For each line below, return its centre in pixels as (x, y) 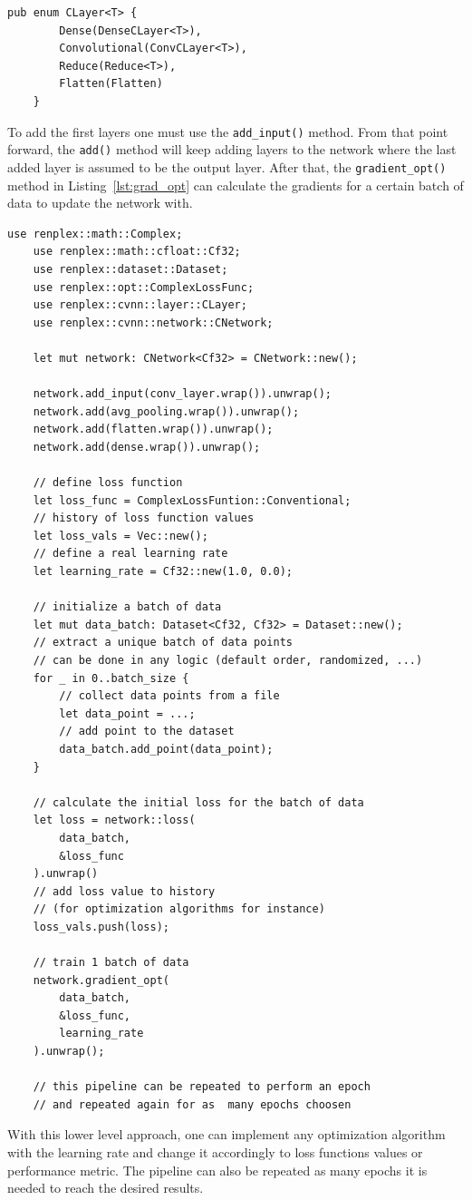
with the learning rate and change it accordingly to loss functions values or (215, 1152)
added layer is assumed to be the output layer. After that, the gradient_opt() (227, 166)
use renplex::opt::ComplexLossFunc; (144, 287)
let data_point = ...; (127, 713)
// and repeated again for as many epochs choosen (192, 1104)
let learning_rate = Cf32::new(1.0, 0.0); (163, 571)
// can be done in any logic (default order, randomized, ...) (228, 660)
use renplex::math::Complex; (95, 234)
